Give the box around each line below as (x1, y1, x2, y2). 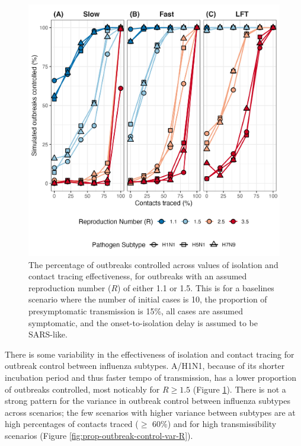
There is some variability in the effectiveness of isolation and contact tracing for (5, 348, 294, 360)
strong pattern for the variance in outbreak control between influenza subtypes (5, 394, 290, 407)
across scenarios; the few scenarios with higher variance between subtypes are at (5, 406, 296, 418)
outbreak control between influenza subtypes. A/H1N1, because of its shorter (5, 359, 285, 372)
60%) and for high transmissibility (152, 418, 277, 430)
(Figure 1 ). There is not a (193, 383, 286, 395)
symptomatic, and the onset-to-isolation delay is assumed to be (28, 316, 258, 329)
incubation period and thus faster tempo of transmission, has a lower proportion (5, 371, 296, 383)
